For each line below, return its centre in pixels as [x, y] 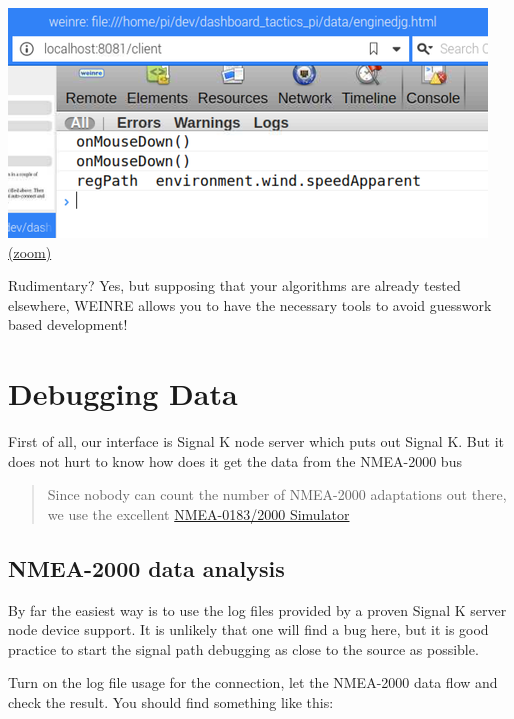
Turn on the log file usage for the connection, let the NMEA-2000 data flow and [253, 682]
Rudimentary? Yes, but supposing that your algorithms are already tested [234, 285]
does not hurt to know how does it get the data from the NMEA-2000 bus [235, 460]
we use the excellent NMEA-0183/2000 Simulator [198, 513]
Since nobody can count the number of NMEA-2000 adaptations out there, [277, 494]
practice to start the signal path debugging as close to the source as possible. [243, 648]
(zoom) [30, 251]
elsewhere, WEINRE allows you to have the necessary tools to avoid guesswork [250, 304]
